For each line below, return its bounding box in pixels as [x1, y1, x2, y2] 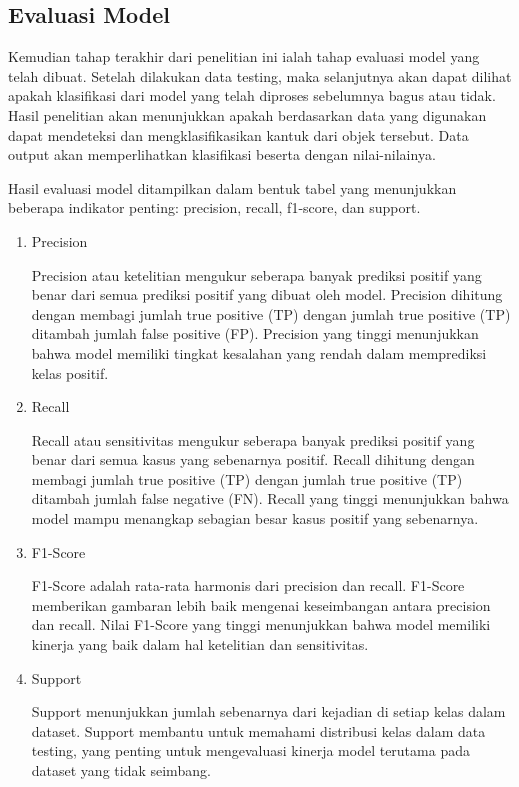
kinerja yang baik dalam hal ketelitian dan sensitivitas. [31, 634, 369, 655]
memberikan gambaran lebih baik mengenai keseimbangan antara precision [31, 594, 491, 615]
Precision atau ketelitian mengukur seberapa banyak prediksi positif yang [31, 264, 482, 285]
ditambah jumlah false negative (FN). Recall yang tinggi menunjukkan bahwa [31, 488, 509, 509]
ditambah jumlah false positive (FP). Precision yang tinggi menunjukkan [31, 323, 479, 344]
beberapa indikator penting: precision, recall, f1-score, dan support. [8, 197, 421, 218]
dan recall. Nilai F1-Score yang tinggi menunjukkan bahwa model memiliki [31, 614, 491, 635]
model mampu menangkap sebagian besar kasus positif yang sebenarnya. [31, 508, 479, 529]
